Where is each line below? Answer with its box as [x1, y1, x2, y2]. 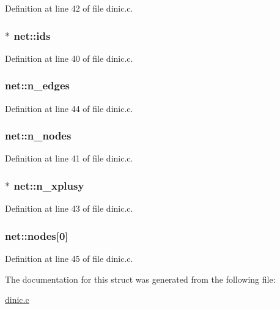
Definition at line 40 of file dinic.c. [5, 51, 133, 64]
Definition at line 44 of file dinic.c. [5, 102, 133, 114]
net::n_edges [5, 78, 70, 93]
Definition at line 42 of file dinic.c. [5, 2, 133, 14]
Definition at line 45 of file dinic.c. [5, 252, 133, 265]
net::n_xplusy [13, 177, 84, 193]
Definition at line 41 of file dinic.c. [5, 152, 133, 165]
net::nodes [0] [5, 228, 68, 243]
